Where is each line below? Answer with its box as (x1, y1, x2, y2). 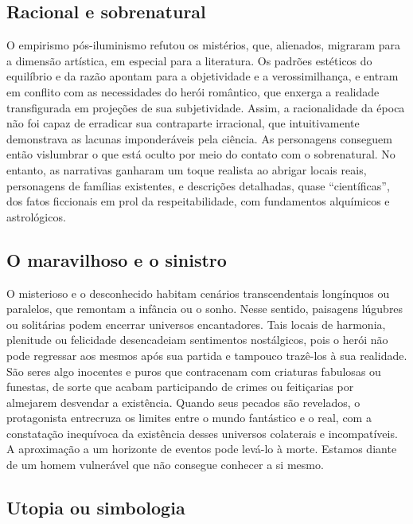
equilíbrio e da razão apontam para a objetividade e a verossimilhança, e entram (6, 68, 399, 84)
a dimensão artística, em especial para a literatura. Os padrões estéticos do (6, 52, 372, 68)
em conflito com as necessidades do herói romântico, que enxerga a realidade (6, 83, 380, 100)
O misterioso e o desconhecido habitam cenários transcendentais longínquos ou (6, 284, 390, 301)
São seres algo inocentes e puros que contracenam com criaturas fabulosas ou (6, 362, 381, 379)
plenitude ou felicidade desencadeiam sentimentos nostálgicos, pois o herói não (6, 331, 388, 348)
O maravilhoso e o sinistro (6, 247, 227, 272)
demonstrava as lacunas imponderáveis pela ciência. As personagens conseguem (6, 130, 392, 147)
